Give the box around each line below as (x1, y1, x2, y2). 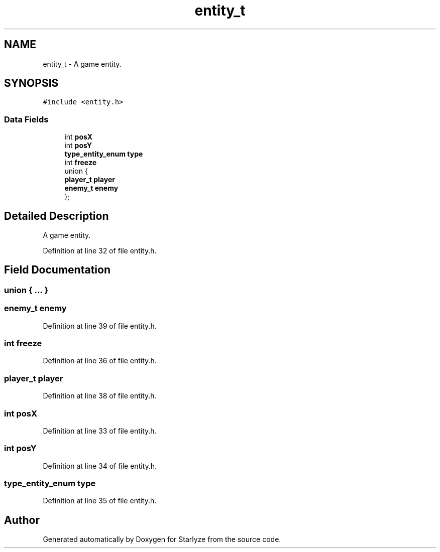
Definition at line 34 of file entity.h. (43, 461, 157, 470)
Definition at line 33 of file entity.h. (43, 426, 157, 435)
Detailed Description (4, 209, 109, 222)
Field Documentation (4, 263, 111, 277)
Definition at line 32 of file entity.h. (43, 246, 157, 255)
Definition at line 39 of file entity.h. (43, 321, 157, 330)
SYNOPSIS (4, 77, 59, 90)
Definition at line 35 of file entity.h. (43, 496, 157, 505)
